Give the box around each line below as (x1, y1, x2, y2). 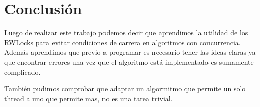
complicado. (4, 66, 41, 77)
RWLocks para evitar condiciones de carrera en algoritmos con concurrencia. (4, 37, 241, 47)
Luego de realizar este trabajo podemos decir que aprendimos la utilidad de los (4, 27, 248, 38)
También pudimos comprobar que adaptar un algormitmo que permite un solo (4, 83, 246, 94)
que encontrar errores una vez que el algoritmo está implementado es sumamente (4, 56, 254, 67)
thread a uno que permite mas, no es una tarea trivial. (4, 93, 173, 103)
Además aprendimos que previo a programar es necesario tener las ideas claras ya (4, 47, 256, 57)
